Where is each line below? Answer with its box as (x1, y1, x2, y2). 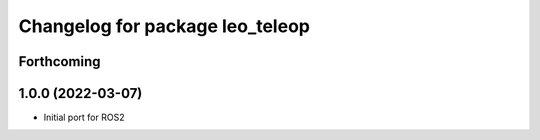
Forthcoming (18, 53, 101, 70)
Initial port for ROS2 (43, 111, 125, 124)
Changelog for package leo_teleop (18, 15, 310, 37)
